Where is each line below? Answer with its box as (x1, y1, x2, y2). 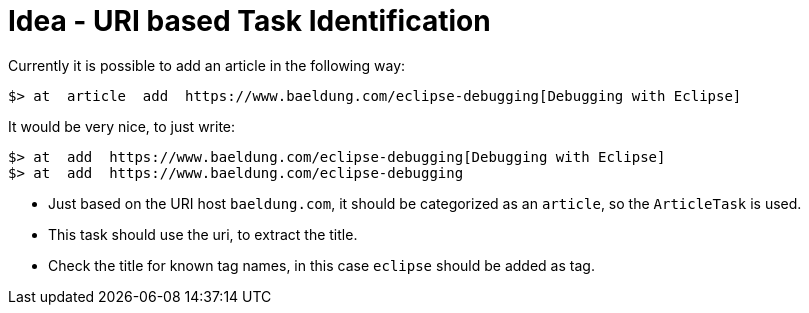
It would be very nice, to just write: (8, 117, 236, 135)
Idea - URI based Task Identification (8, 4, 491, 38)
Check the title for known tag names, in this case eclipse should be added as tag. (48, 256, 595, 274)
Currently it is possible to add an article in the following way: (8, 56, 406, 74)
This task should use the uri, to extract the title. (48, 225, 358, 243)
